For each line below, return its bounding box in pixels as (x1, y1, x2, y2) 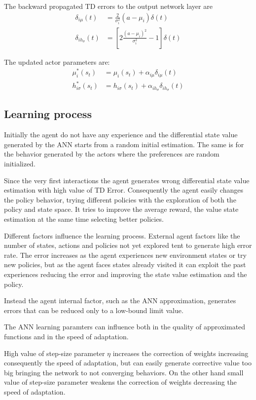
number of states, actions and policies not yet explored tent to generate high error (4, 240, 252, 250)
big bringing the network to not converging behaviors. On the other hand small (4, 367, 244, 377)
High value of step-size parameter (4, 348, 105, 358)
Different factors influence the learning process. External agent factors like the (4, 230, 240, 240)
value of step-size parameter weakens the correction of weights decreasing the (4, 377, 237, 387)
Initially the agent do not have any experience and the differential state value (4, 129, 238, 140)
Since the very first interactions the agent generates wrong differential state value (4, 175, 250, 185)
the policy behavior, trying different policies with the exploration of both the (4, 194, 236, 204)
